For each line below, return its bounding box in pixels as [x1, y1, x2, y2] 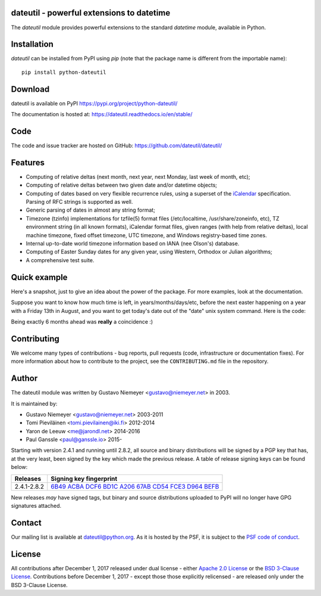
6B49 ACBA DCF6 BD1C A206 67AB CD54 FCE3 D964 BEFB [51, 482, 219, 491]
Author [11, 373, 38, 384]
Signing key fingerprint [51, 474, 118, 483]
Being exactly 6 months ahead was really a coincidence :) [11, 318, 153, 325]
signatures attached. [11, 502, 62, 510]
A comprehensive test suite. [26, 256, 95, 263]
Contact [11, 517, 42, 527]
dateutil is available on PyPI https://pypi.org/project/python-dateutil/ [11, 100, 178, 107]
